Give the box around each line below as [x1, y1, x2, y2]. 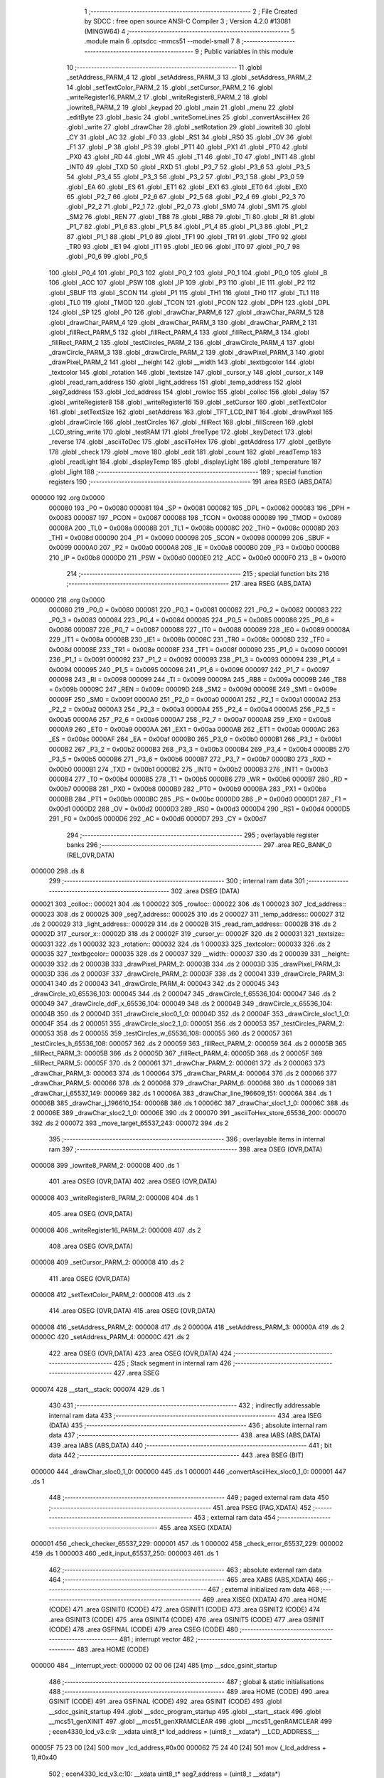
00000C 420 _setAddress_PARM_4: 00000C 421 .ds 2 [31, 1333, 190, 1341]
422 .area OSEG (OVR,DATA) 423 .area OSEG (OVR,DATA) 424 [48, 1348, 233, 1358]
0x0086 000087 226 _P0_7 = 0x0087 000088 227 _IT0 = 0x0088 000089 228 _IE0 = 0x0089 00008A [48, 626, 351, 634]
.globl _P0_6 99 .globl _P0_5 [66, 252, 149, 261]
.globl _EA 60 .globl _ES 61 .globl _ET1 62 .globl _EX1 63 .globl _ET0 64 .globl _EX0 [66, 182, 307, 191]
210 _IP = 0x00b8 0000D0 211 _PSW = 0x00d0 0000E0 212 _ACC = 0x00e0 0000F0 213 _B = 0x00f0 [48, 553, 346, 562]
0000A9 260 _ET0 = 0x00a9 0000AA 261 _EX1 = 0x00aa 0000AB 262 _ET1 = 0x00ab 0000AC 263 [48, 725, 340, 733]
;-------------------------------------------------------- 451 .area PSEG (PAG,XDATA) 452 [48, 1503, 312, 1511]
